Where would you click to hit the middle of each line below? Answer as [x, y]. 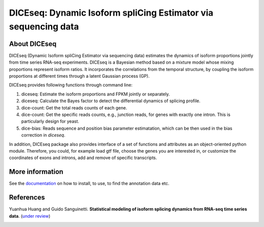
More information [36, 172]
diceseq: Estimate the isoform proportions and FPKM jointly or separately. [96, 94]
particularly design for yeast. [50, 121]
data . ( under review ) [30, 216]
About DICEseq [33, 44]
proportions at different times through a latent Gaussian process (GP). [79, 76]
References [27, 197]
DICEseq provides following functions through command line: [71, 85]
